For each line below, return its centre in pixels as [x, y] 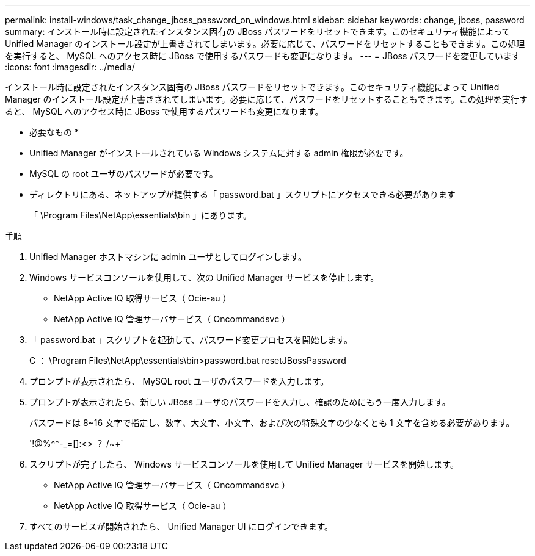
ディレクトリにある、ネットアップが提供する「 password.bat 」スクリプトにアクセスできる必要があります [242, 194]
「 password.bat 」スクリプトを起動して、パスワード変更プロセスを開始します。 [191, 340]
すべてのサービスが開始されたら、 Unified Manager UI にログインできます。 [181, 526]
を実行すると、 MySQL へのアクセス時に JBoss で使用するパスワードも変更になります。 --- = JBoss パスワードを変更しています [263, 56]
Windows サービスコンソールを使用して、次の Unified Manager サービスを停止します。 [204, 277]
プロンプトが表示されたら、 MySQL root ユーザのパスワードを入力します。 [179, 381]
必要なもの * [54, 132]
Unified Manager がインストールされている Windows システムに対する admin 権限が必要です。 [219, 153]
